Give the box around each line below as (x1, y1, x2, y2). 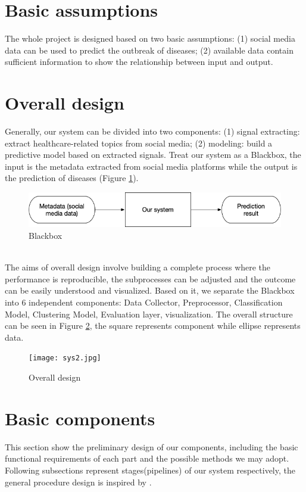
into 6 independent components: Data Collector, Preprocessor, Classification (5, 296, 283, 309)
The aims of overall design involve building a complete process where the (5, 261, 271, 273)
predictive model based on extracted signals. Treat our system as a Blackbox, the (5, 148, 301, 161)
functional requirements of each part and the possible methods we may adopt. (5, 452, 289, 465)
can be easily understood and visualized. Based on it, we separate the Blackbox (5, 284, 295, 297)
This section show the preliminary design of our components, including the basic (5, 440, 298, 453)
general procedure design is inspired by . (5, 475, 152, 488)
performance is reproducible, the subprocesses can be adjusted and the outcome (5, 272, 296, 285)
